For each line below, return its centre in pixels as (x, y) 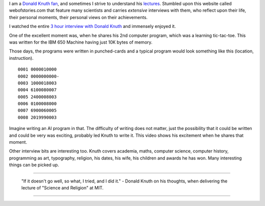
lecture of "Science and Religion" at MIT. (63, 188)
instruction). (21, 58)
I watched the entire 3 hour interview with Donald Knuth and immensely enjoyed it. (93, 26)
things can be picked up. (34, 165)
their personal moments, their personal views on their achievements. (78, 17)
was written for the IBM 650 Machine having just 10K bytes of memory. (81, 42)
